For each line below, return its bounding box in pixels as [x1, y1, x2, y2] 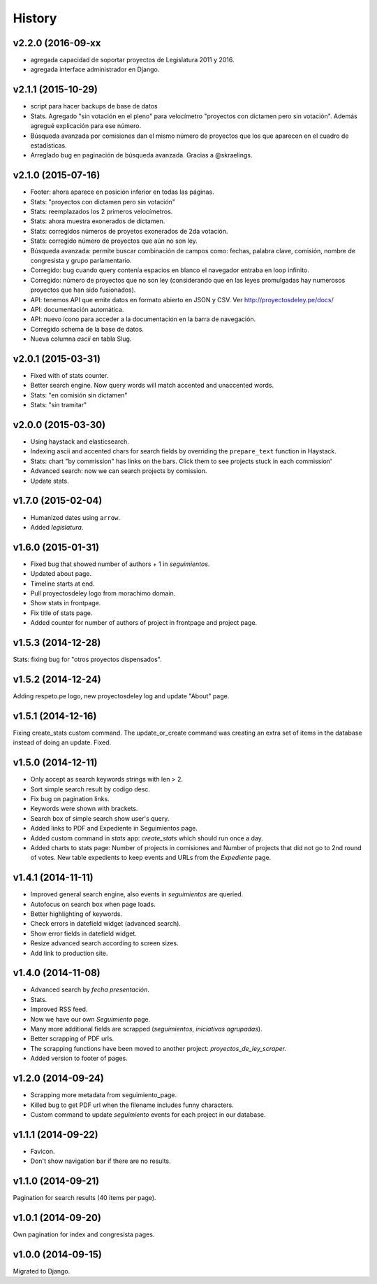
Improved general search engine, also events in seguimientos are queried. [30, 890, 244, 898]
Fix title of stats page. [30, 609, 93, 617]
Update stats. [30, 477, 69, 485]
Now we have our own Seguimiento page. [30, 1015, 151, 1023]
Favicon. [30, 1147, 55, 1155]
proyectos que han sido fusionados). [30, 285, 136, 294]
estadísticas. [30, 141, 67, 150]
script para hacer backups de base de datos [30, 102, 158, 111]
